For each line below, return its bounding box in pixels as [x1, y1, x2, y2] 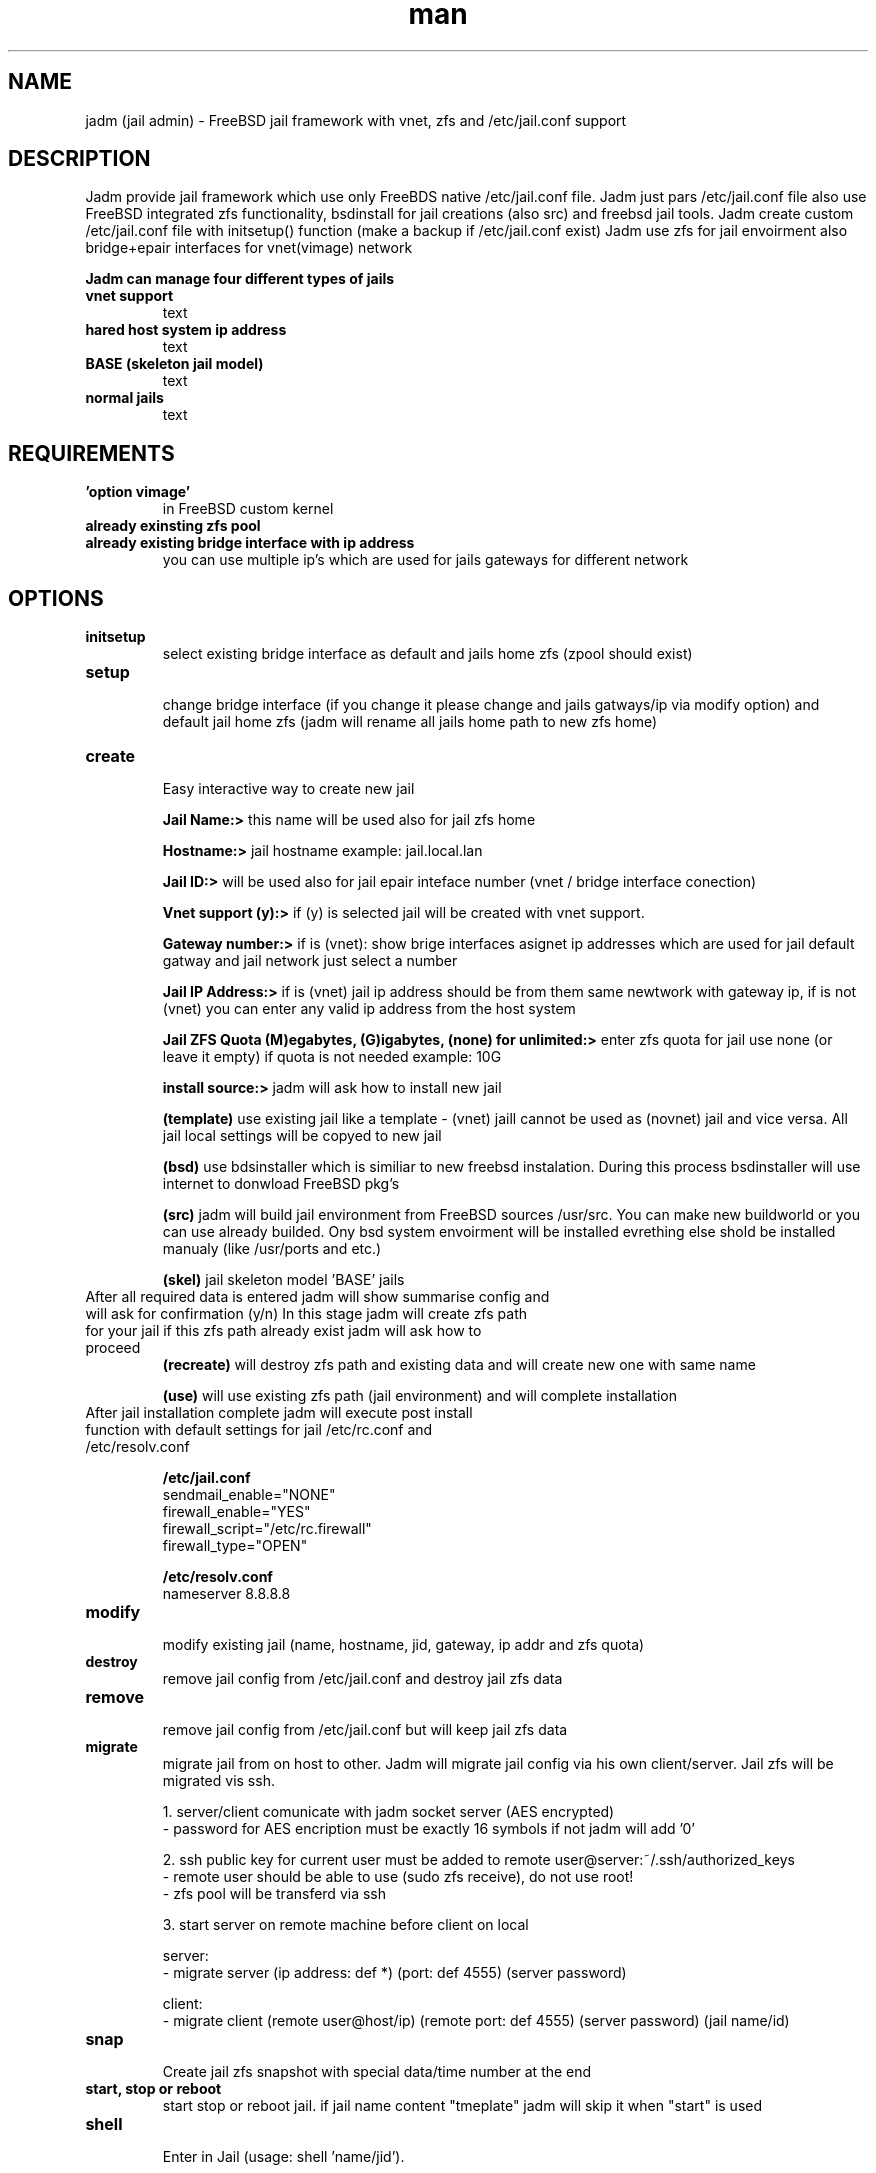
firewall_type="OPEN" [162, 1537, 308, 1555]
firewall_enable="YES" [162, 1503, 311, 1521]
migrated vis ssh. [162, 1772, 275, 1790]
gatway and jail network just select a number [162, 952, 458, 970]
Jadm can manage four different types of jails [85, 270, 395, 288]
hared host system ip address [85, 321, 287, 339]
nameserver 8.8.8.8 [162, 1585, 291, 1603]
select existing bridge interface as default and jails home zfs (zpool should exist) [162, 645, 693, 663]
